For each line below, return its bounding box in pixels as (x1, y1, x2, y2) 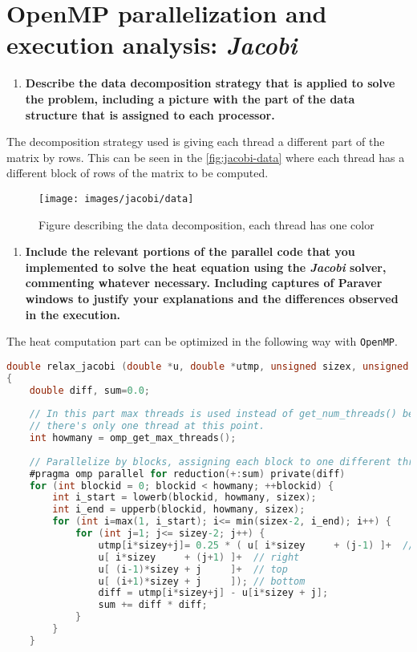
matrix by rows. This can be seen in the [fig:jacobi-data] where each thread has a (6, 148, 405, 165)
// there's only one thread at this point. (29, 420, 265, 432)
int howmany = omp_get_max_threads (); (29, 432, 237, 443)
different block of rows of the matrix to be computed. (6, 164, 269, 181)
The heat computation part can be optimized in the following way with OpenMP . (6, 333, 398, 350)
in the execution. (25, 306, 121, 322)
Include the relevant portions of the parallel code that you (25, 243, 355, 260)
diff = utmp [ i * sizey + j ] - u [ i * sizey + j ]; (98, 587, 329, 599)
